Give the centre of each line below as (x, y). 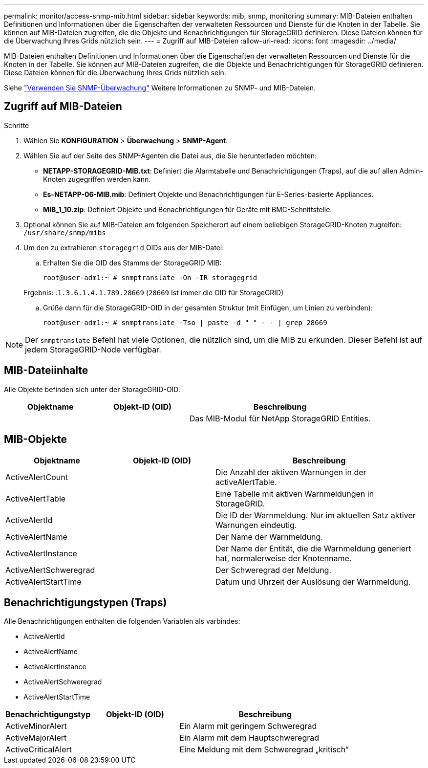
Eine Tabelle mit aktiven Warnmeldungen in (295, 494)
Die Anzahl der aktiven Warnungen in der (291, 472)
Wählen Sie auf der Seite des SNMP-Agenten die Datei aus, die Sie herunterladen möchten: (170, 155)
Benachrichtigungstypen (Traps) (86, 602)
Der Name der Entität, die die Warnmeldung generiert (313, 548)
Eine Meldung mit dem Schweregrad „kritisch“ (264, 750)
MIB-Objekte (35, 439)
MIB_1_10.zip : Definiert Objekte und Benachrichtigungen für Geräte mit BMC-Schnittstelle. (188, 209)
